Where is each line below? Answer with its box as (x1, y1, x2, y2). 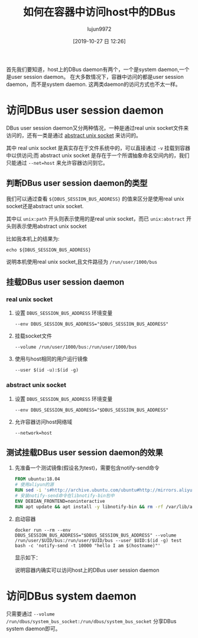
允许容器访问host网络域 (14, 418, 73, 425)
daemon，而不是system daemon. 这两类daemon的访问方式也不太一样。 (6, 81, 181, 88)
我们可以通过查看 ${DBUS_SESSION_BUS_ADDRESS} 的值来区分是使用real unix (6, 195, 184, 202)
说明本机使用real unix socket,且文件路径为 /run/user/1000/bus (6, 258, 158, 265)
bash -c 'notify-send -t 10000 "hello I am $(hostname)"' (14, 543, 161, 548)
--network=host (14, 430, 53, 436)
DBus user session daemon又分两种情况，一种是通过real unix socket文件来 (6, 124, 189, 131)
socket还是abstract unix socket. (6, 202, 84, 209)
